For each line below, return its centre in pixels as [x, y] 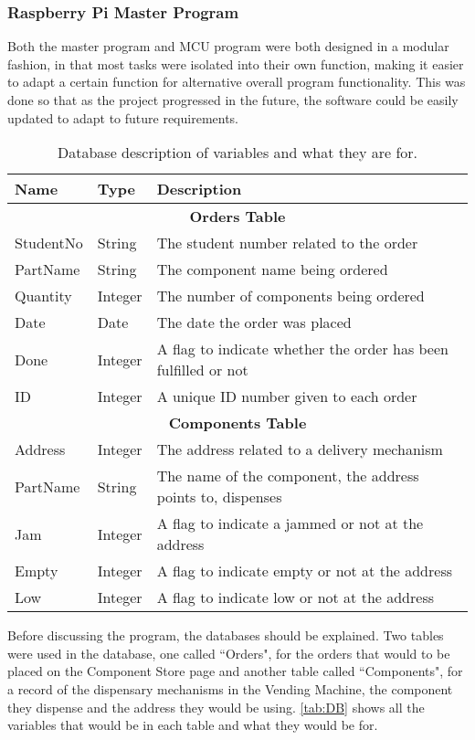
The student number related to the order [287, 243]
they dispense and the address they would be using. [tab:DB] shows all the [216, 707]
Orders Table [237, 217]
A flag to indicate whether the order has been [302, 349]
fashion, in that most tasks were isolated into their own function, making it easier [236, 63]
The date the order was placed [254, 322]
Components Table [237, 423]
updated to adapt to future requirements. [123, 117]
